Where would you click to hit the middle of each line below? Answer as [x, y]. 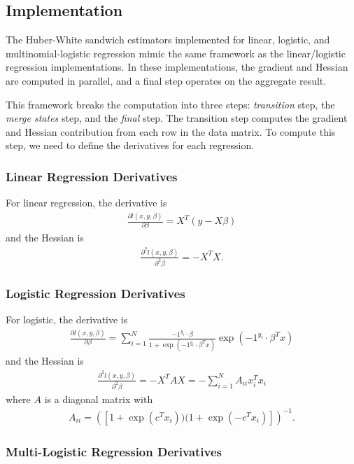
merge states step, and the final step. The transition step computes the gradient [177, 118]
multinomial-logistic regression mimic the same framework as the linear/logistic [176, 53]
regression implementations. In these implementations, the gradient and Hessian [177, 67]
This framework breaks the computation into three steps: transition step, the [170, 104]
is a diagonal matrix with [99, 399]
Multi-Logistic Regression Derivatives [114, 451]
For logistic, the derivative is [67, 319]
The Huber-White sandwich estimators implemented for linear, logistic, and [168, 40]
